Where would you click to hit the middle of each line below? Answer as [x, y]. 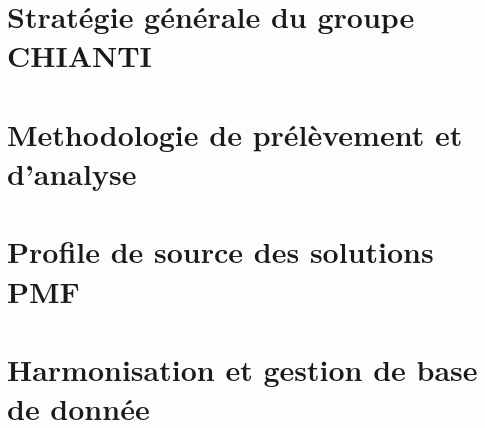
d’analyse [72, 172]
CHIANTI [79, 55]
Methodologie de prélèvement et [235, 133]
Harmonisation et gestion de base [242, 368]
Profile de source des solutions [220, 251]
